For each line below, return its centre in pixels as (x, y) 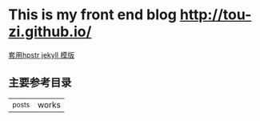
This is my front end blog (93, 15)
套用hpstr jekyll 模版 (41, 54)
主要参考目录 (40, 83)
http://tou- (216, 15)
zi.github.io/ (50, 32)
